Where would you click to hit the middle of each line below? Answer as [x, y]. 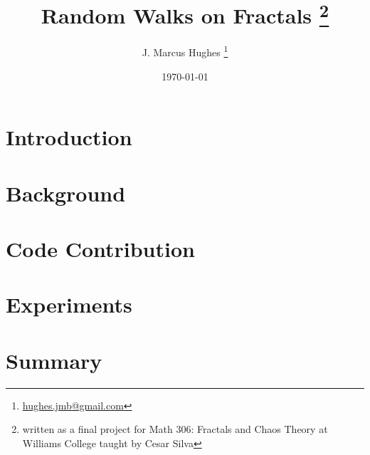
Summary [54, 360]
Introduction [69, 137]
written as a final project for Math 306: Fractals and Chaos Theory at [175, 429]
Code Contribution [100, 249]
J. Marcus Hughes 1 [185, 51]
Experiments [69, 304]
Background [66, 193]
